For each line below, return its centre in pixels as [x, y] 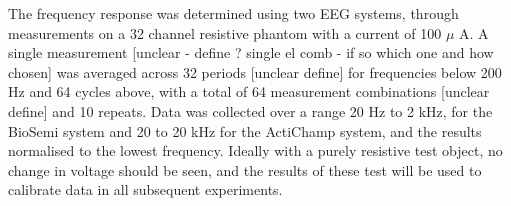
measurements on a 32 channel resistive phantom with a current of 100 [225, 32]
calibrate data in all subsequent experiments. [145, 189]
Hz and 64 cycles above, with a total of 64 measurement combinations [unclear [249, 91]
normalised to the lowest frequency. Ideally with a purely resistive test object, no [255, 150]
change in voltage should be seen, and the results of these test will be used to [245, 169]
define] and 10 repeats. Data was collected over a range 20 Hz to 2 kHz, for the [250, 110]
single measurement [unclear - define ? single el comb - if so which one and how [251, 52]
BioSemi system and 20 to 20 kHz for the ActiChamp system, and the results [245, 130]
